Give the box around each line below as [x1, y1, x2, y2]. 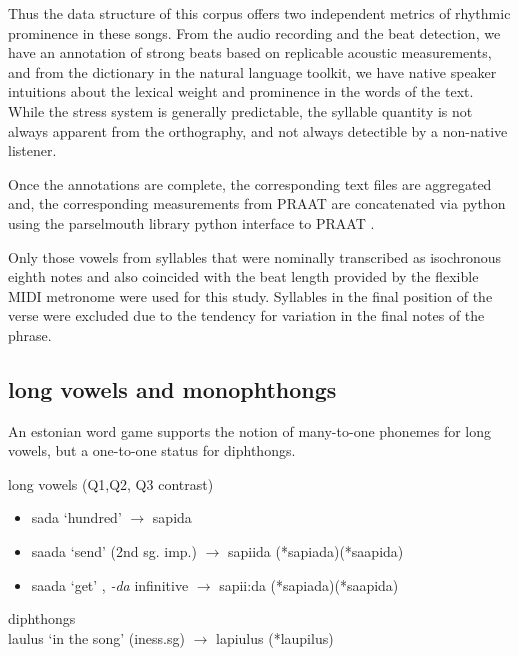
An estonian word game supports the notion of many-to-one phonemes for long [8, 420, 492, 441]
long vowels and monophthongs [8, 373, 337, 404]
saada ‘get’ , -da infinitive [31, 574, 189, 595]
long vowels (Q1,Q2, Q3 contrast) [8, 473, 214, 494]
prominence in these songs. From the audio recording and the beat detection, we [8, 22, 501, 43]
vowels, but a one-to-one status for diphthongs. [8, 440, 296, 461]
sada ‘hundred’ [31, 507, 122, 528]
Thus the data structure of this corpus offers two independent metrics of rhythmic [8, 3, 511, 23]
